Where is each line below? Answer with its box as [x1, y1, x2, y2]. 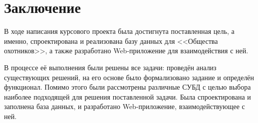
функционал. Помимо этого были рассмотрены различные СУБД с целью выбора [4, 82, 251, 92]
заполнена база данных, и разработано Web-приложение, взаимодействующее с [4, 101, 245, 112]
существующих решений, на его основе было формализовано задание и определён [4, 72, 255, 82]
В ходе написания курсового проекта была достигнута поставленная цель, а [4, 26, 235, 36]
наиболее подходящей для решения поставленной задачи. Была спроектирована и [4, 91, 251, 102]
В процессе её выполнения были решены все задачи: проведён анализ [4, 62, 217, 72]
